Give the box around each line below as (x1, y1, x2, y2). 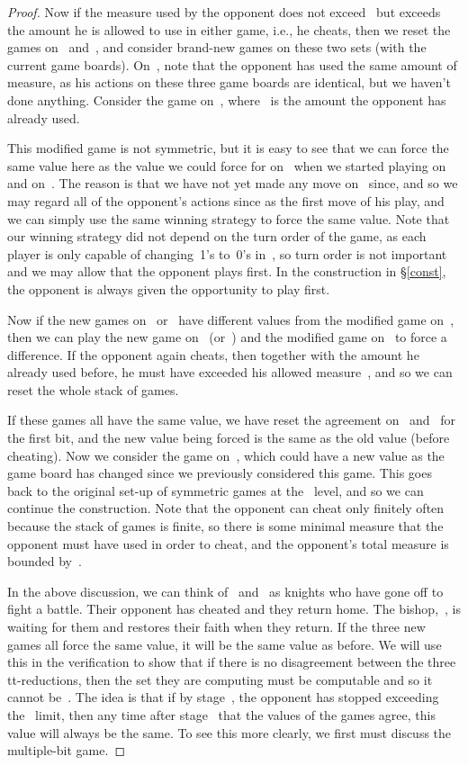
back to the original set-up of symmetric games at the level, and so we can (7, 481, 424, 499)
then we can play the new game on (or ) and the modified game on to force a (7, 328, 447, 346)
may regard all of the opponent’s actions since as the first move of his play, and (7, 191, 445, 210)
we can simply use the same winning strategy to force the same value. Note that (7, 209, 450, 228)
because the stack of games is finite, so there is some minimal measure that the (7, 517, 444, 535)
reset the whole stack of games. (7, 380, 179, 399)
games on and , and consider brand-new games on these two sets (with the (7, 38, 427, 57)
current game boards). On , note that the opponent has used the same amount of (7, 55, 457, 74)
